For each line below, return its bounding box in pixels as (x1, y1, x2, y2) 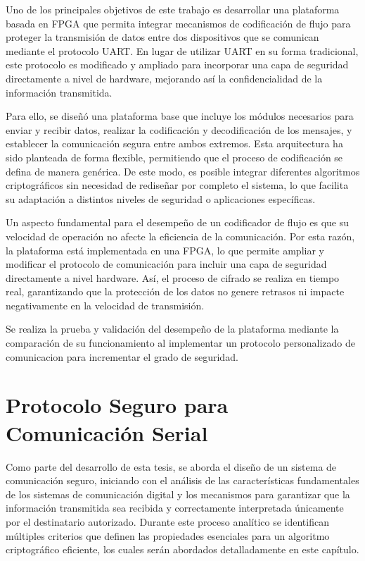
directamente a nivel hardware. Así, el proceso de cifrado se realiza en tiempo (6, 270, 340, 285)
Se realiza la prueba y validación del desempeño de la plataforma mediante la (6, 321, 339, 336)
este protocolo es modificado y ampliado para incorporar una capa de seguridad (6, 57, 349, 72)
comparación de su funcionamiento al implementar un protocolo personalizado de (6, 335, 355, 350)
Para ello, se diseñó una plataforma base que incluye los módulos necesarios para (6, 109, 354, 123)
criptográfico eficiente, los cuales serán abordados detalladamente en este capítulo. (6, 542, 359, 557)
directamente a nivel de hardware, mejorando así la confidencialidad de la (6, 70, 323, 85)
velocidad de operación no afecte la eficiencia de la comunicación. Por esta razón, (6, 228, 355, 243)
